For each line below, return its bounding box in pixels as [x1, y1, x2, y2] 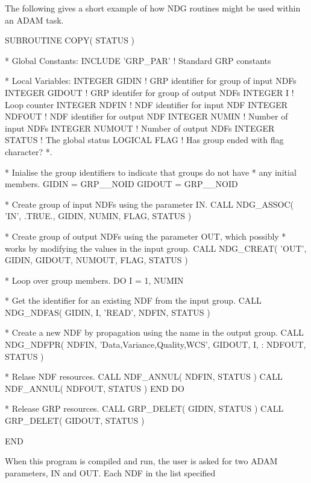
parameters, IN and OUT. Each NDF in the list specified [5, 466, 216, 479]
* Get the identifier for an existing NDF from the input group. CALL [5, 294, 262, 307]
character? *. [5, 145, 52, 158]
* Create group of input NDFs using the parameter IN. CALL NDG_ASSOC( [5, 197, 294, 210]
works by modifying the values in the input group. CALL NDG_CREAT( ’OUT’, [5, 241, 307, 254]
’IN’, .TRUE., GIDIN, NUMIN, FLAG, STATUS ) [5, 210, 192, 222]
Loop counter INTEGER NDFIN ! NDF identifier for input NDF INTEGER [5, 98, 288, 110]
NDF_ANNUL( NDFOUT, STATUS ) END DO [5, 382, 184, 394]
